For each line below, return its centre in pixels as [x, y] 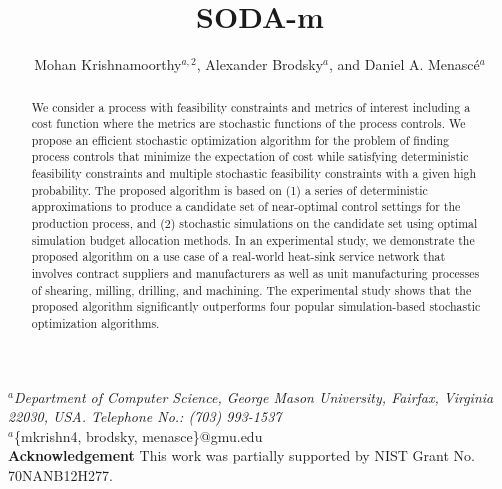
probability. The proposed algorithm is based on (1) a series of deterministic [229, 189]
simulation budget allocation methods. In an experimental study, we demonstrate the [253, 239]
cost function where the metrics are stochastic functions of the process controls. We [248, 123]
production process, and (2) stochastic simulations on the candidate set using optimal [254, 223]
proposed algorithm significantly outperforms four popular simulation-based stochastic [256, 306]
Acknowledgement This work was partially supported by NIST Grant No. [241, 455]
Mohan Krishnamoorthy [108, 64]
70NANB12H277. [60, 475]
